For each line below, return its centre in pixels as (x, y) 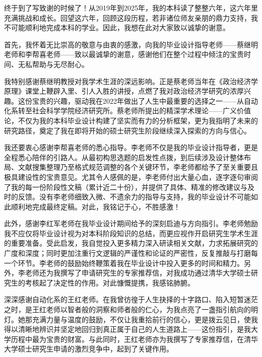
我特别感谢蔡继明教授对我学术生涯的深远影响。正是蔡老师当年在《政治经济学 (131, 81)
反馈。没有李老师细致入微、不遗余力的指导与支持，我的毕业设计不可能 (134, 197)
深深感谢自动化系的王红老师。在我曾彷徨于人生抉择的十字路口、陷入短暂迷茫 (131, 299)
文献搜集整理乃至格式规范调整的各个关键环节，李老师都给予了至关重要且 (138, 167)
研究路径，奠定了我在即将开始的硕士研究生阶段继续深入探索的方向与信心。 (127, 130)
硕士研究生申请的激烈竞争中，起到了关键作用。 (95, 349)
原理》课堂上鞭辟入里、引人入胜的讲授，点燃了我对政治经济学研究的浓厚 (124, 91)
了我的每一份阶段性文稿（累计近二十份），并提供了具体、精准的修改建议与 (126, 187)
